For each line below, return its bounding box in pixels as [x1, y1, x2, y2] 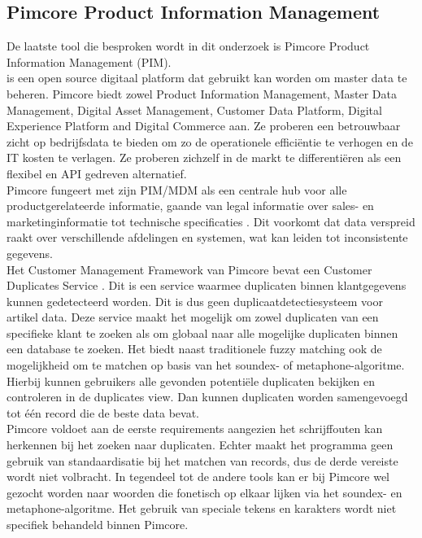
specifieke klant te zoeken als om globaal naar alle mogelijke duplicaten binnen [7, 324, 398, 341]
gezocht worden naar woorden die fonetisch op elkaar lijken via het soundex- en [7, 483, 402, 501]
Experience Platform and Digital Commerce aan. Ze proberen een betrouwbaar [7, 117, 401, 134]
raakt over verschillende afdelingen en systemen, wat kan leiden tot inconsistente [7, 229, 408, 246]
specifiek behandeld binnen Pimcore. [7, 516, 189, 533]
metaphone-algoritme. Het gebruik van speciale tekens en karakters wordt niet [7, 500, 397, 517]
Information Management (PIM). [7, 53, 172, 70]
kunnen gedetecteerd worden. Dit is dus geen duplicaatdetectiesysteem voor [7, 292, 383, 309]
